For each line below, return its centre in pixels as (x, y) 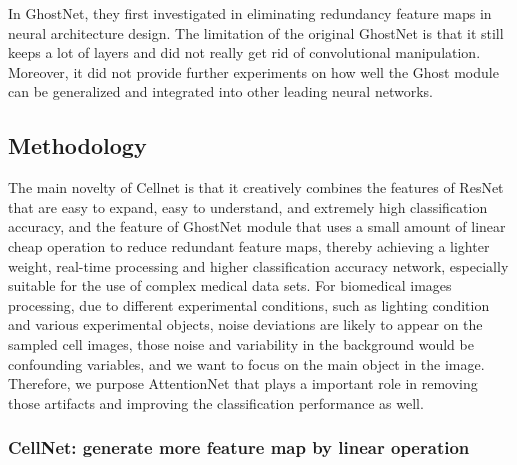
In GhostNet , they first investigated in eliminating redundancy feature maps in (250, 13)
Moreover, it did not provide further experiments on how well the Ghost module (253, 71)
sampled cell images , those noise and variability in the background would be (241, 343)
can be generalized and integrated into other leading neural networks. (220, 91)
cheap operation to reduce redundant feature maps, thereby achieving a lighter (249, 245)
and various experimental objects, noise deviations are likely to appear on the (245, 324)
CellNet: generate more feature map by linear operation (239, 447)
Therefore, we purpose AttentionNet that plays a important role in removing (243, 383)
